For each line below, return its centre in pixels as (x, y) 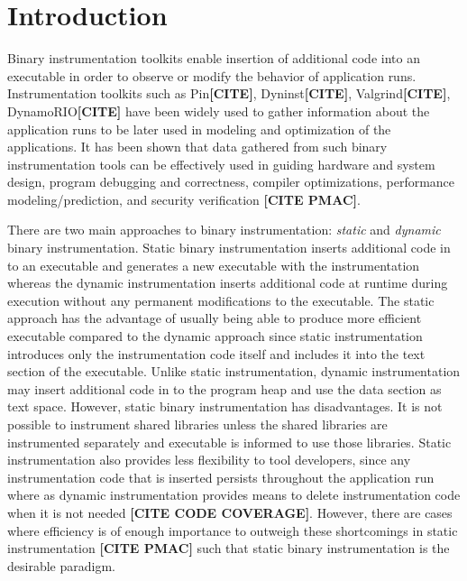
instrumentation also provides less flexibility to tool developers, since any (209, 460)
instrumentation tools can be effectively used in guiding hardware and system (221, 164)
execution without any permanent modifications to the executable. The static (221, 300)
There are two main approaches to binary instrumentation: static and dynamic (224, 230)
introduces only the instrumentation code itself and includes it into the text (216, 353)
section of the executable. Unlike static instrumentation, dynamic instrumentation (234, 371)
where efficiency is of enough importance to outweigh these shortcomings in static (233, 530)
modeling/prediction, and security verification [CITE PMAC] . (184, 199)
